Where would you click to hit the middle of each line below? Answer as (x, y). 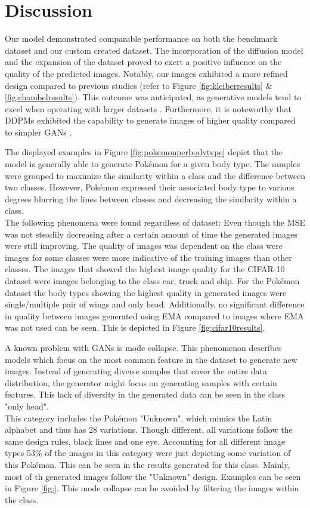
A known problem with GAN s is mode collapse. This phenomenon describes (143, 347)
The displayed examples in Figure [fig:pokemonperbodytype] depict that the (144, 152)
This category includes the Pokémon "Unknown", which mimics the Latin (139, 418)
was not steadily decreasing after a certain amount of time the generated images (151, 234)
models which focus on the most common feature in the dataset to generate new (151, 359)
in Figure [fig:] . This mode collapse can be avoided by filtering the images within (152, 488)
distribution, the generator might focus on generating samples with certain (141, 382)
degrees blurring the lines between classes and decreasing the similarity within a (151, 198)
